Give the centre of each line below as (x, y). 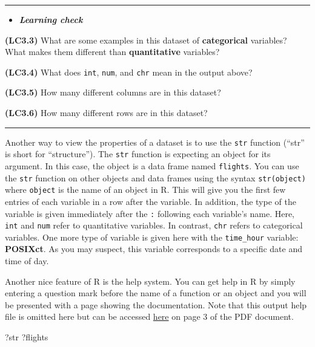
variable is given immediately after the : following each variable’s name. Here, (150, 213)
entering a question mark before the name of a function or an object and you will (156, 293)
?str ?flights (27, 337)
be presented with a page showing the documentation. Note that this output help (156, 304)
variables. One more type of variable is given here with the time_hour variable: (152, 237)
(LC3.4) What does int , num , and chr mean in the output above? (129, 72)
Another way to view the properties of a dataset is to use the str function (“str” (155, 142)
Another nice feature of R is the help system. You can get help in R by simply (150, 281)
